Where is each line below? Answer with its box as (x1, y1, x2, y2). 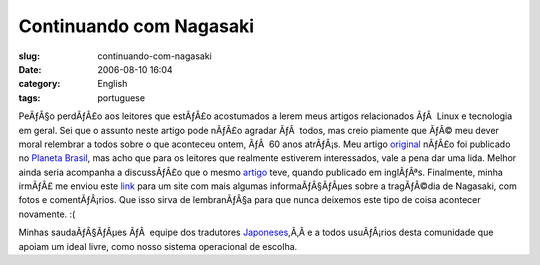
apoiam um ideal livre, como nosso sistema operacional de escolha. (18, 240, 298, 252)
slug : (18, 50, 40, 62)
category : (18, 78, 61, 90)
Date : (18, 63, 42, 75)
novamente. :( (18, 208, 76, 220)
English (97, 78, 128, 90)
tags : (18, 91, 41, 104)
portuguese (97, 91, 145, 104)
